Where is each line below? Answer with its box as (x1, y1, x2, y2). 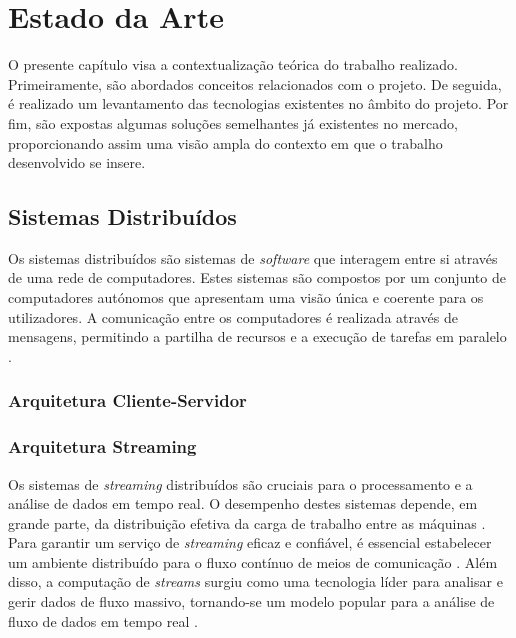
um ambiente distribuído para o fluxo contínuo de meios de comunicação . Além (8, 551, 498, 572)
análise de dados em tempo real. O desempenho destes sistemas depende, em (8, 493, 478, 514)
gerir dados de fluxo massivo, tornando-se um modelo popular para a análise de (8, 591, 495, 612)
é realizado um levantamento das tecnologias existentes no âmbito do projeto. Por (8, 93, 509, 114)
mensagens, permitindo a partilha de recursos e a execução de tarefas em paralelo (8, 326, 507, 347)
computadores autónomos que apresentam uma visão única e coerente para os (8, 287, 484, 308)
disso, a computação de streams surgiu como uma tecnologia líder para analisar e (8, 571, 503, 592)
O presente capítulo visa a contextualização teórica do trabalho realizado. (8, 54, 458, 75)
